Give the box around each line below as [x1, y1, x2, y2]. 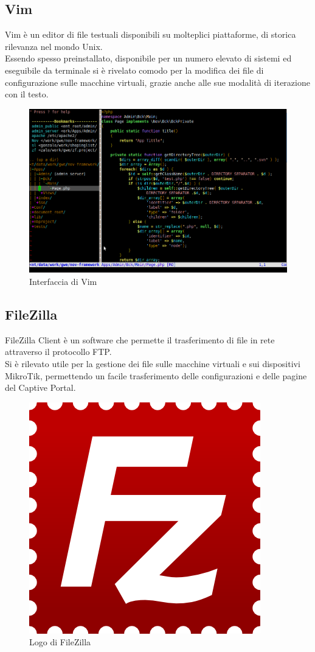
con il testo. [5, 88, 49, 100]
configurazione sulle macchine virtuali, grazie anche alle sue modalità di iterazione [5, 75, 310, 88]
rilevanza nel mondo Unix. [5, 40, 103, 52]
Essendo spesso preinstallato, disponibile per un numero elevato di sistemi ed [5, 52, 292, 65]
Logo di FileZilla [29, 636, 91, 648]
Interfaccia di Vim [29, 275, 97, 287]
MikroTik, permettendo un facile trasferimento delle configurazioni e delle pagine [5, 369, 307, 382]
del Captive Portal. [5, 381, 76, 394]
